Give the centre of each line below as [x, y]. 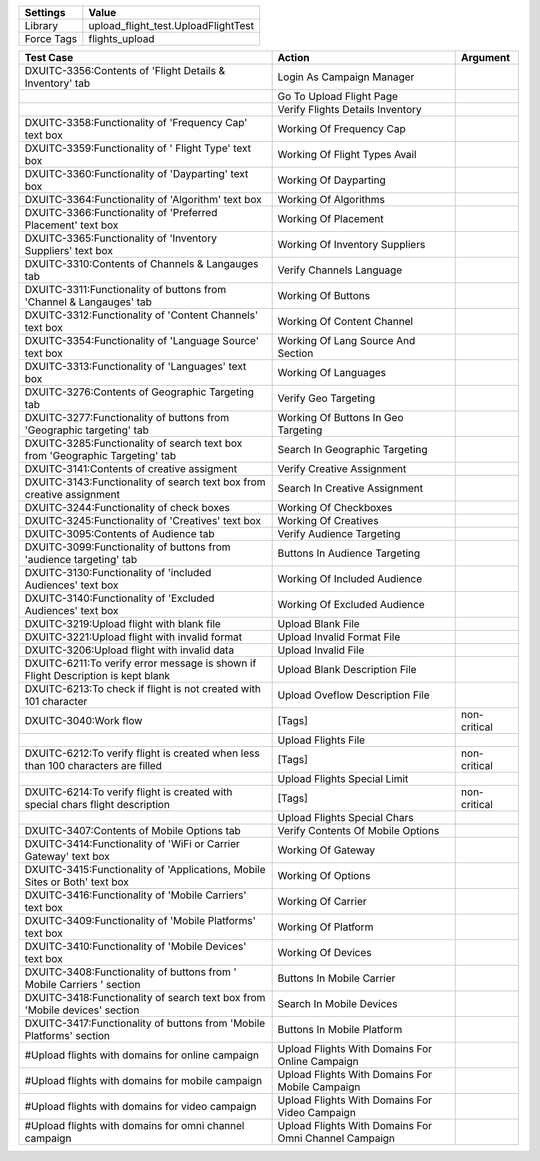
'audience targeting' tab [81, 559]
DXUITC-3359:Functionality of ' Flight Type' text [138, 148]
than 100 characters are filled [93, 765]
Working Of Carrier [322, 901]
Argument [485, 57]
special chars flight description [97, 804]
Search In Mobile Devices [337, 1003]
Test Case [49, 57]
